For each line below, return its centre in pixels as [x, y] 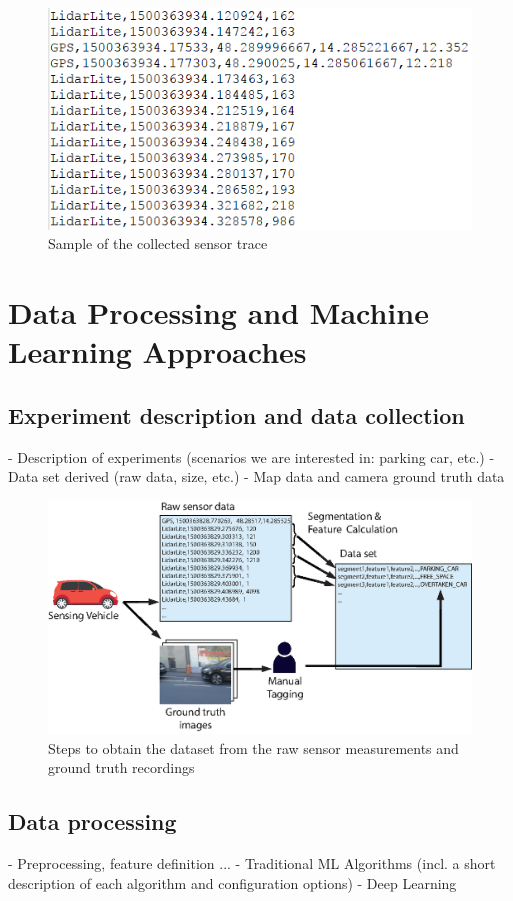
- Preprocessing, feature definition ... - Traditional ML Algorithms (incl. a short [252, 863]
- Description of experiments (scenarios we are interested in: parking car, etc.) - [251, 456]
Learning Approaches [157, 351]
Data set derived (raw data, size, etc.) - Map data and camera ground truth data [256, 476]
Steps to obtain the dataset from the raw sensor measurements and [253, 747]
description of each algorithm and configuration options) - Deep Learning [232, 882]
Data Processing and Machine [218, 312]
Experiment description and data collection [236, 415]
